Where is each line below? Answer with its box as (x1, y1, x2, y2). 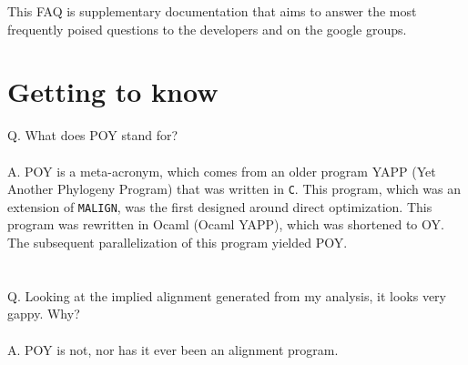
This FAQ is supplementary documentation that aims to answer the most (7, 2, 417, 20)
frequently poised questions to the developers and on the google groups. (7, 19, 407, 38)
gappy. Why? (7, 304, 80, 323)
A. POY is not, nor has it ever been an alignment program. (7, 340, 339, 359)
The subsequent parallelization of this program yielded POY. (7, 233, 348, 251)
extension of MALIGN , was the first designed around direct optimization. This (7, 197, 432, 216)
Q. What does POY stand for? (7, 126, 178, 145)
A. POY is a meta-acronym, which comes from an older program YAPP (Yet (7, 161, 436, 180)
